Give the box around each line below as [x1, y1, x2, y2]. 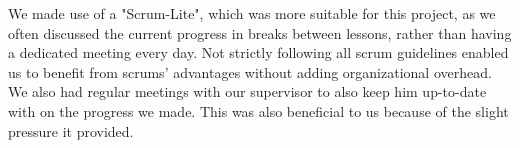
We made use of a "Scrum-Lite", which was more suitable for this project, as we [8, 3, 496, 23]
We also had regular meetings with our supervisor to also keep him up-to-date [8, 81, 487, 102]
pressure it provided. [8, 120, 134, 141]
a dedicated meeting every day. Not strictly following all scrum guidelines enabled [8, 42, 509, 63]
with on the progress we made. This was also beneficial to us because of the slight [8, 100, 509, 121]
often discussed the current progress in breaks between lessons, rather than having [8, 22, 512, 43]
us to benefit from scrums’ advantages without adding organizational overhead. [8, 61, 492, 82]
